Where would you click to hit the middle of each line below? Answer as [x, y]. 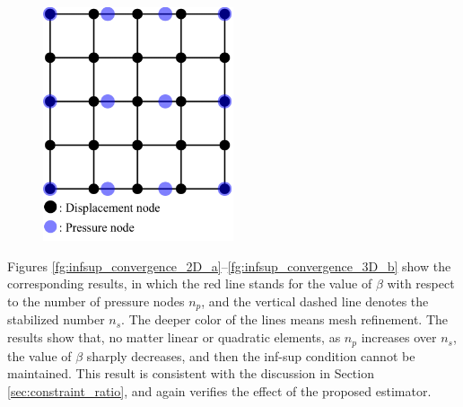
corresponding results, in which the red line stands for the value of [190, 283]
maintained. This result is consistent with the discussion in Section [191, 373]
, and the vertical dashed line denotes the [315, 301]
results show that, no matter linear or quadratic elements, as [174, 337]
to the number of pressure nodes [96, 301]
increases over [399, 337]
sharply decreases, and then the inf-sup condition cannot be [251, 355]
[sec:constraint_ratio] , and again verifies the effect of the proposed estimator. [219, 390]
